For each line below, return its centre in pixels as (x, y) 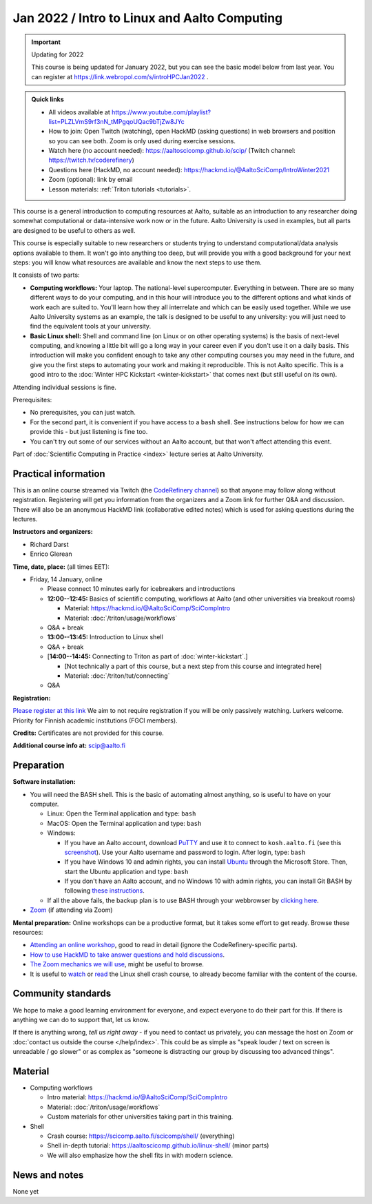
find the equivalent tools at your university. (91, 326)
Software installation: (44, 782)
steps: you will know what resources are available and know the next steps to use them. (137, 262)
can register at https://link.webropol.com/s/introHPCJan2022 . (120, 76)
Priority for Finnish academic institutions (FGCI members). (95, 720)
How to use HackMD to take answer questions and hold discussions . (127, 955)
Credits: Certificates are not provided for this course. (89, 733)
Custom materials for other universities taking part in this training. (140, 1117)
